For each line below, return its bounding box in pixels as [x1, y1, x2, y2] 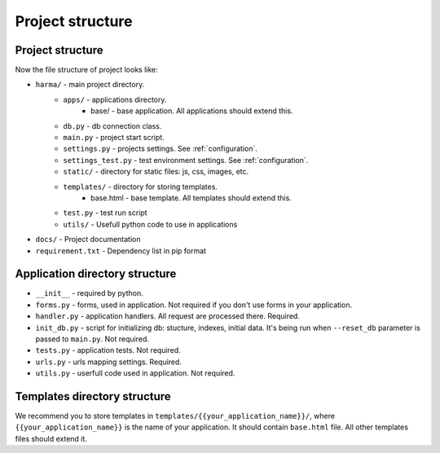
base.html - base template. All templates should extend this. [90, 192, 293, 203]
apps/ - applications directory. [63, 95, 167, 104]
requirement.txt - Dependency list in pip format [35, 245, 207, 256]
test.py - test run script [63, 208, 147, 218]
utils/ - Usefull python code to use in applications [63, 219, 238, 229]
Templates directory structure [15, 389, 171, 403]
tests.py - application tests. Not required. [35, 345, 181, 355]
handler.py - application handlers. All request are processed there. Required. [35, 311, 301, 321]
